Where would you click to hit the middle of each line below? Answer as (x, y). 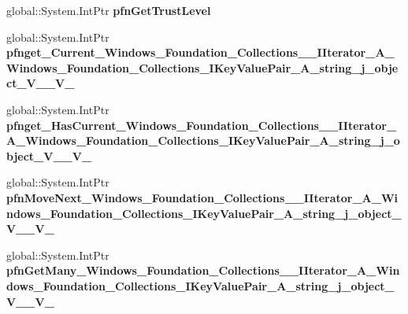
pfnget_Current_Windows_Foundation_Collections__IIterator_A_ (200, 52)
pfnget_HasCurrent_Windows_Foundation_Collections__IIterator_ (202, 125)
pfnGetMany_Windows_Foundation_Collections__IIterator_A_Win (203, 270)
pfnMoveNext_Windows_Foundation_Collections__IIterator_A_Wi (202, 197)
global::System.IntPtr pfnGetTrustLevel (109, 10)
